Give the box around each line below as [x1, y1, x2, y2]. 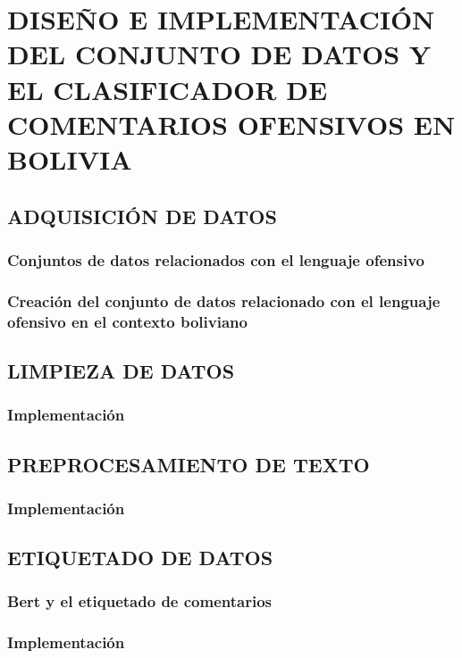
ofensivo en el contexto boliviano [7, 310, 248, 332]
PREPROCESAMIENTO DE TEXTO [7, 450, 370, 478]
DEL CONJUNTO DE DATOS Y [7, 36, 432, 72]
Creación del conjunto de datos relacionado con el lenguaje [7, 289, 441, 312]
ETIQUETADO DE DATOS [7, 544, 273, 571]
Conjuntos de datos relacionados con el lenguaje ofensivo [7, 248, 424, 271]
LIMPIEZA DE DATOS [7, 356, 235, 384]
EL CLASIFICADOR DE [7, 71, 328, 107]
